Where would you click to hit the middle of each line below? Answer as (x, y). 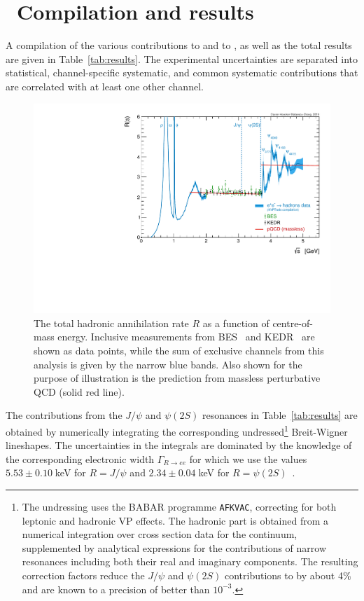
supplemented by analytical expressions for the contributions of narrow (174, 547)
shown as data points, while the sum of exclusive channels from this (179, 350)
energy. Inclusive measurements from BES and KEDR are (186, 337)
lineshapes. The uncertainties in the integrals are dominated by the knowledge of (179, 445)
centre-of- (293, 323)
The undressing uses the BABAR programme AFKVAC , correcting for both (179, 506)
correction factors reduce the (83, 575)
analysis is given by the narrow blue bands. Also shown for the (168, 364)
